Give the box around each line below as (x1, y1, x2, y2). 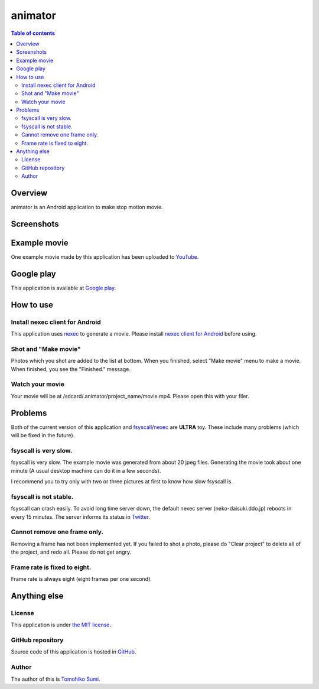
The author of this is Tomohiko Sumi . (11, 675, 100, 682)
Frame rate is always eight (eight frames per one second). (11, 576, 152, 583)
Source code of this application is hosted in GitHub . (11, 648, 136, 655)
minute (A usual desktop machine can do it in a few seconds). (11, 467, 161, 474)
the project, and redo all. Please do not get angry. (11, 548, 132, 555)
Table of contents (11, 30, 56, 37)
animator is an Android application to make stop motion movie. (11, 204, 163, 211)
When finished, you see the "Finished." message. (11, 365, 131, 372)
